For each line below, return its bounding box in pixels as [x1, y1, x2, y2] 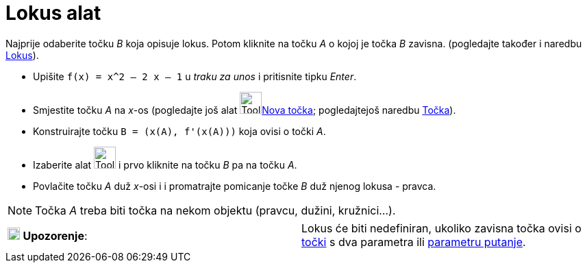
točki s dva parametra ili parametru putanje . [301, 234, 526, 249]
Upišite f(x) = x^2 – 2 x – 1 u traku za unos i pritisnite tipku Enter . [33, 70, 357, 82]
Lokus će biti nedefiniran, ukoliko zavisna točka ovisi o [301, 221, 582, 235]
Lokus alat [5, 1, 101, 25]
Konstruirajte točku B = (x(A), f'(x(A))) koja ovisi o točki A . [33, 125, 326, 137]
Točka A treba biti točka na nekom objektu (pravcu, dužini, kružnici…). [35, 203, 396, 217]
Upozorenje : [23, 228, 88, 243]
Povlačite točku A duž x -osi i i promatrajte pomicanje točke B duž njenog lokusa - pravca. [33, 180, 436, 192]
